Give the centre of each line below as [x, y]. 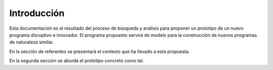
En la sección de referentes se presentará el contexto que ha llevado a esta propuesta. [100, 51]
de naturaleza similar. [32, 42]
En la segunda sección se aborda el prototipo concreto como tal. [77, 61]
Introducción [37, 13]
